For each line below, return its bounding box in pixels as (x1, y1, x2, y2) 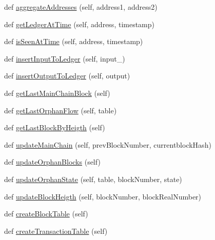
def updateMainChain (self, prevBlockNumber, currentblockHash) (4, 139, 211, 150)
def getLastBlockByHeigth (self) (4, 122, 105, 133)
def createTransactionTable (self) (4, 225, 108, 236)
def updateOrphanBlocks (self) (4, 156, 101, 167)
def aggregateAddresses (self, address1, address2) (4, 2, 158, 12)
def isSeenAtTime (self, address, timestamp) (4, 36, 143, 47)
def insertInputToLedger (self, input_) (4, 53, 125, 64)
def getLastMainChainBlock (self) (4, 87, 110, 98)
